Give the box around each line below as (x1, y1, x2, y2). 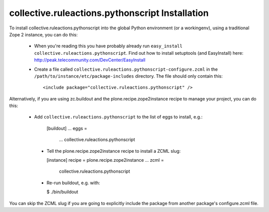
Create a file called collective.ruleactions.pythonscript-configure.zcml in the (34, 66, 218, 72)
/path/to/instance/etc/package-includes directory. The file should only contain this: (34, 73, 223, 79)
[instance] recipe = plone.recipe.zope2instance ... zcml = (46, 157, 164, 163)
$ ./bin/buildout (46, 189, 78, 195)
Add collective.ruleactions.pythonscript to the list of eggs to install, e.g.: (34, 114, 203, 120)
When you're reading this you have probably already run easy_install (34, 43, 183, 49)
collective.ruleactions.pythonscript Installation (9, 7, 209, 18)
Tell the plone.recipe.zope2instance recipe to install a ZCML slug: (46, 148, 181, 154)
